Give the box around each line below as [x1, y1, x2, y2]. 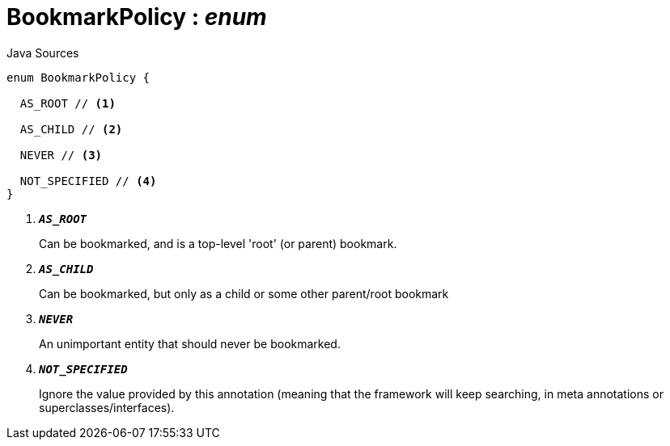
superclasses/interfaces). [39, 400, 175, 414]
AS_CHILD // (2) [19, 122, 123, 136]
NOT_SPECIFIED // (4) [19, 174, 157, 187]
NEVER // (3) [19, 148, 103, 162]
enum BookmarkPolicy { [6, 70, 151, 84]
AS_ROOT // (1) [19, 96, 116, 110]
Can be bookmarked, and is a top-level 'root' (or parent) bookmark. [39, 236, 397, 250]
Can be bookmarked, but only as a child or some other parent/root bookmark [39, 286, 449, 301]
